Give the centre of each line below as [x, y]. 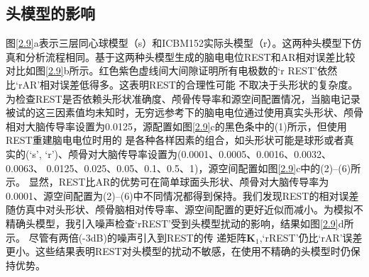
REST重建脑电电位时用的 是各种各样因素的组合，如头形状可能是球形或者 [175, 140]
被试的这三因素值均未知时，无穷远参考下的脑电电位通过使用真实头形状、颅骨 [184, 112]
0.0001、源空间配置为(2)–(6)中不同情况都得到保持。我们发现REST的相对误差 [182, 195]
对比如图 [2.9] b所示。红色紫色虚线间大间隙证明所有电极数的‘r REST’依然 [172, 70]
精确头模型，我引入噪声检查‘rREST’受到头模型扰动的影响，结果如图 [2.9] [172, 223]
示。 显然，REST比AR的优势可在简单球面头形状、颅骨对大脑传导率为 [167, 182]
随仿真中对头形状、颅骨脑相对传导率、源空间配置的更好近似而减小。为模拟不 [184, 209]
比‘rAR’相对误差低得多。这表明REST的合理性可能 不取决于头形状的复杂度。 [182, 84]
